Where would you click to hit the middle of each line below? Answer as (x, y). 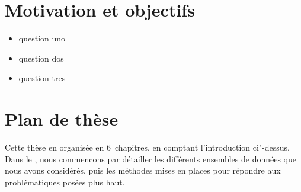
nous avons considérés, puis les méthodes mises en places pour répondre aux (143, 170)
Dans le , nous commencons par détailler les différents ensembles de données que (151, 159)
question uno (42, 38)
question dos (41, 58)
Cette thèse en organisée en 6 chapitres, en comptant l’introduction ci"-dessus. (147, 147)
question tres (42, 78)
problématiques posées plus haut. (65, 182)
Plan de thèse (62, 119)
